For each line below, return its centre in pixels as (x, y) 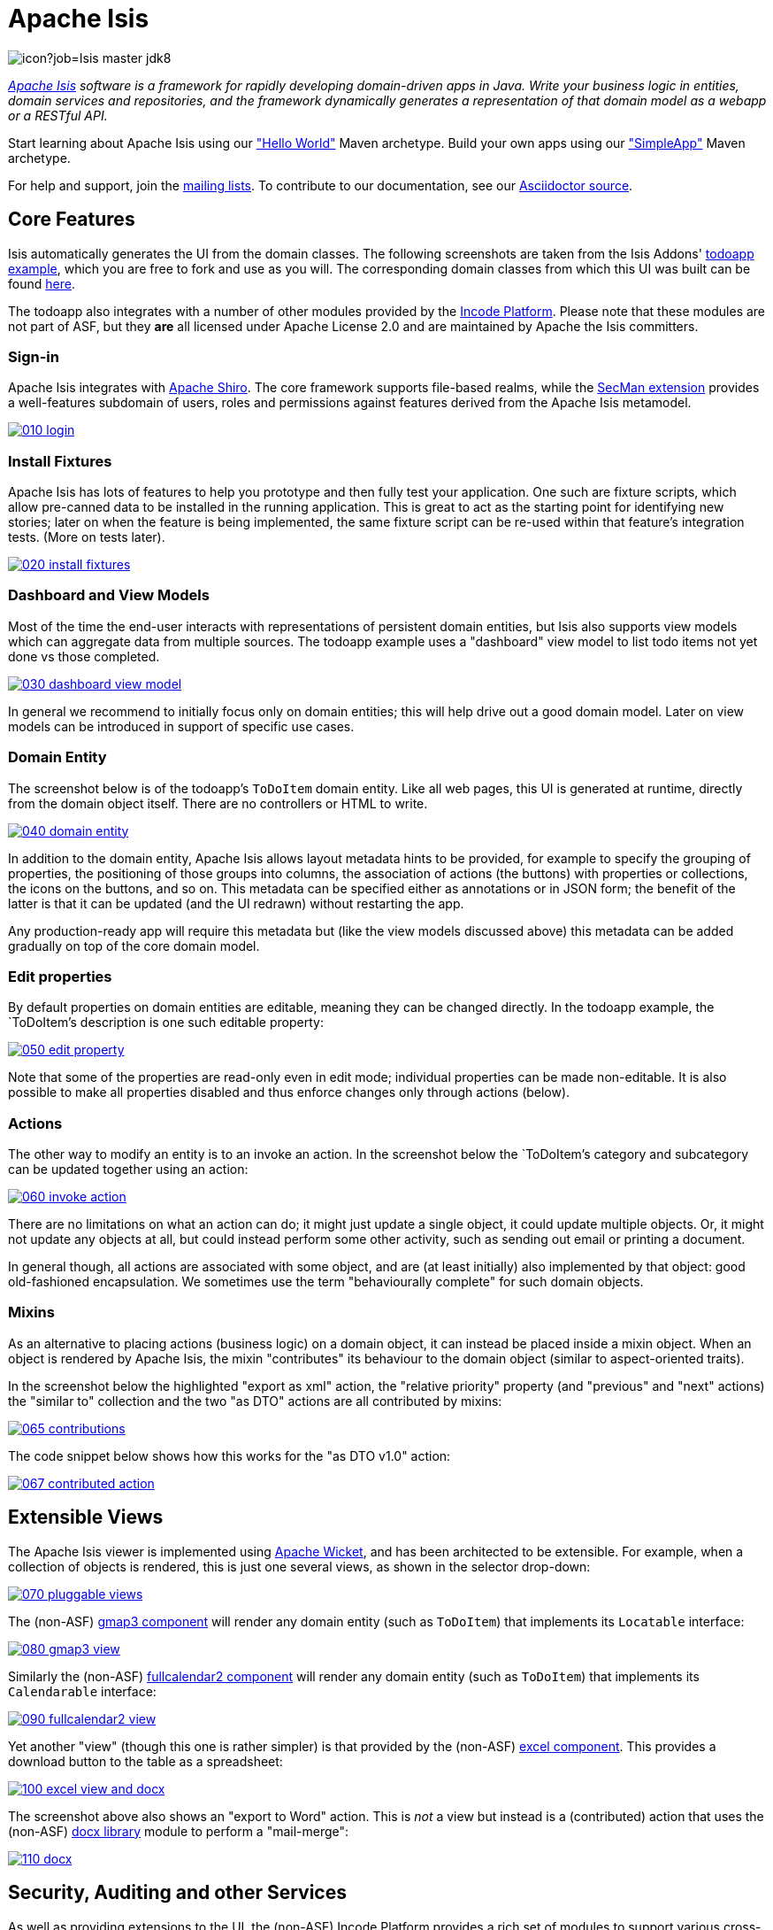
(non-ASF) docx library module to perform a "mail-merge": (179, 1831)
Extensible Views (86, 1517)
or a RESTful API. (58, 115)
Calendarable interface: (82, 1691)
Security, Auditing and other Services (177, 1893)
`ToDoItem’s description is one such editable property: (166, 1023)
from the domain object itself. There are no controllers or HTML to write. (218, 803)
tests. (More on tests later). (87, 537)
